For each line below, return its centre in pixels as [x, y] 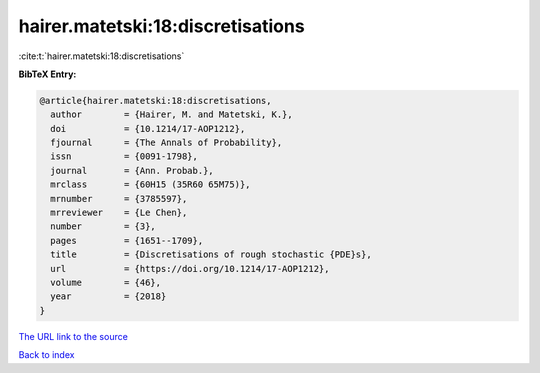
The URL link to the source [73, 336]
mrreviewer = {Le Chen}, [119, 213]
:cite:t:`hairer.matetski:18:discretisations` [101, 56]
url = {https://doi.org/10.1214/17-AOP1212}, [190, 268]
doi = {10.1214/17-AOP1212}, [148, 128]
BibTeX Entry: [47, 74]
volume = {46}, [106, 282]
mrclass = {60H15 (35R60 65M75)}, [150, 184]
